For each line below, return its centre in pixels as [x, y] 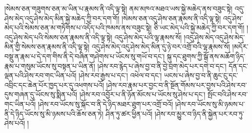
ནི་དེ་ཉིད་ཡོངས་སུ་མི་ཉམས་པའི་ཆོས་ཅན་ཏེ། [54, 113]
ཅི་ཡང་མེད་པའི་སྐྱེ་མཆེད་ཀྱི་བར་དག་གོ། [199, 28]
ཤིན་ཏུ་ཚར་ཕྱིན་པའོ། [129, 113]
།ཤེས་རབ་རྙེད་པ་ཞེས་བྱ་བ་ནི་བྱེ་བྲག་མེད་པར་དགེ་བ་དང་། [162, 66]
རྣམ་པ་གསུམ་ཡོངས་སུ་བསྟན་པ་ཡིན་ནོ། [50, 66]
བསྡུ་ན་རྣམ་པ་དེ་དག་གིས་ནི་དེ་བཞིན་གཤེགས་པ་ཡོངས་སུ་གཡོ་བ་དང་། [85, 56]
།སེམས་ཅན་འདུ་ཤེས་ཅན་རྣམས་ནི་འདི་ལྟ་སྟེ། [171, 18]
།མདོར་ [240, 47]
